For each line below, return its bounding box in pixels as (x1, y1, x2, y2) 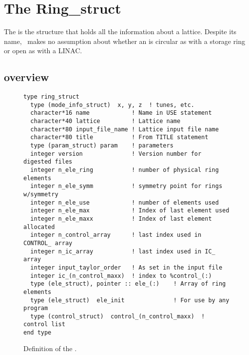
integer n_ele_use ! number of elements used (30, 199, 219, 206)
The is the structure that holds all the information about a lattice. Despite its (4, 26, 237, 37)
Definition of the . (23, 343, 77, 353)
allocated (23, 223, 55, 230)
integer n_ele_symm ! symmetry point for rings (30, 183, 223, 190)
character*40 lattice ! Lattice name (30, 118, 181, 125)
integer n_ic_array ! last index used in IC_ (30, 248, 215, 255)
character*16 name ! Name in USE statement (30, 109, 212, 117)
